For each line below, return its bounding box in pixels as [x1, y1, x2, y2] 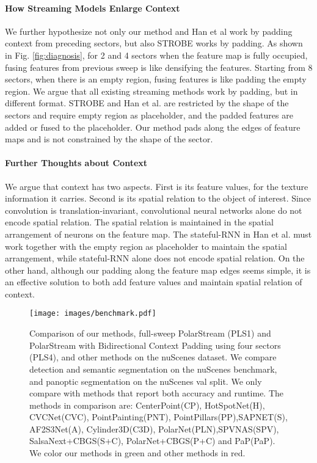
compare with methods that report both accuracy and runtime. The [29, 387, 284, 399]
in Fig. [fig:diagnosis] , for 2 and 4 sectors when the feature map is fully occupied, [5, 48, 308, 61]
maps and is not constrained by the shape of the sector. [5, 133, 213, 145]
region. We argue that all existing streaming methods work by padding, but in [5, 84, 298, 97]
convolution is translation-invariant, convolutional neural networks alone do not [5, 203, 302, 216]
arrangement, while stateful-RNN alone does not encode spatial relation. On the [5, 252, 305, 264]
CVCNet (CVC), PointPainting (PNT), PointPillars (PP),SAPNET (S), [29, 410, 288, 423]
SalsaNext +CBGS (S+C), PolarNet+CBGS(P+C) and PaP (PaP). [29, 434, 275, 447]
